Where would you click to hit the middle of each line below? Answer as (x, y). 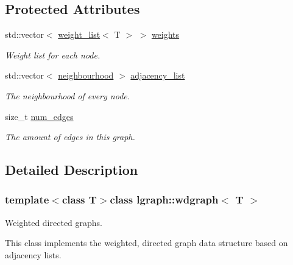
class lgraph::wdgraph (164, 200)
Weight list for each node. (53, 55)
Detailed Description (72, 170)
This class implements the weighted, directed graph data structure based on (146, 243)
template (27, 200)
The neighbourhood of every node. (68, 95)
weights (165, 34)
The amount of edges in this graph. (70, 137)
